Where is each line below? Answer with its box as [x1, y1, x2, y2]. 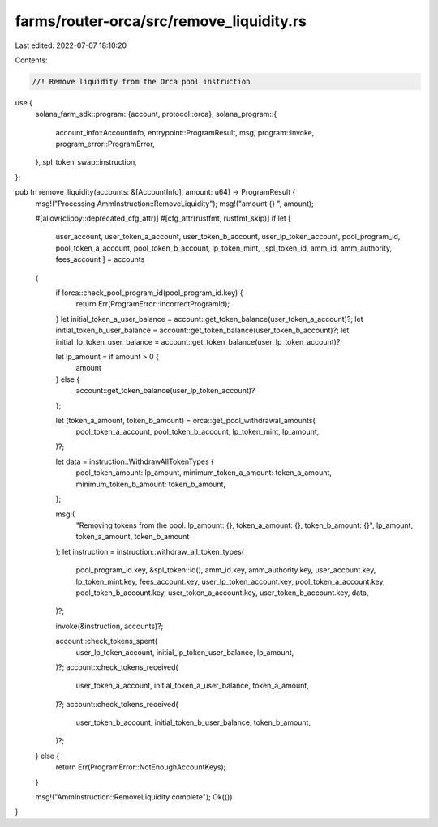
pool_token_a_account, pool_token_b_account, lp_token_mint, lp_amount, [75, 426, 320, 437]
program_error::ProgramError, [55, 139, 155, 149]
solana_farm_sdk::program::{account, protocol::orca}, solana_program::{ [35, 109, 277, 119]
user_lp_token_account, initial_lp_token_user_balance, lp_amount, [75, 647, 294, 657]
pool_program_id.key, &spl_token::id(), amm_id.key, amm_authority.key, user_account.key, [75, 565, 376, 575]
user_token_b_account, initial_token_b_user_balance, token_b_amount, [75, 718, 311, 727]
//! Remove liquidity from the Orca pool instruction [32, 77, 251, 86]
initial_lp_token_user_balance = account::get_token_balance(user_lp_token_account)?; [55, 336, 343, 346]
